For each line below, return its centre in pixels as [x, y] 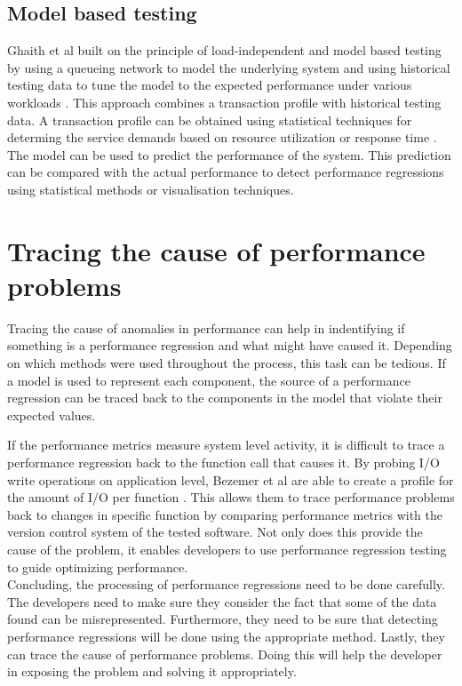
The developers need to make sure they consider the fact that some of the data [222, 601]
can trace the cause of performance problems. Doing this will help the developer [225, 654]
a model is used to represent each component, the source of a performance [209, 380]
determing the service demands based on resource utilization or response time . [222, 137]
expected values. [52, 415]
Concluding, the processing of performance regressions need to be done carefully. [226, 584]
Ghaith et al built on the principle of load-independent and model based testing [224, 50]
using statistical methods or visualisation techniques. [151, 189]
